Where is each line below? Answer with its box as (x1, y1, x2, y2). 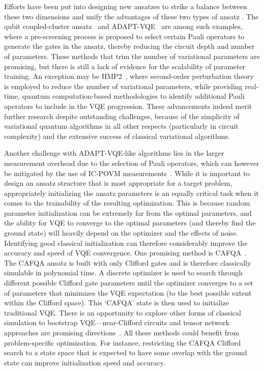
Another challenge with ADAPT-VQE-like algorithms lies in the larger (4, 148, 224, 158)
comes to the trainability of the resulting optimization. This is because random (4, 197, 250, 208)
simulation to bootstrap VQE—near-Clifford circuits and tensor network (4, 317, 229, 328)
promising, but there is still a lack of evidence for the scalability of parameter (4, 61, 246, 71)
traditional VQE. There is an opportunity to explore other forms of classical (4, 307, 241, 318)
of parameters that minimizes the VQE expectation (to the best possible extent (4, 287, 252, 298)
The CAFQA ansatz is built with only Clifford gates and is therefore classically (4, 257, 251, 268)
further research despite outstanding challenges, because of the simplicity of (4, 110, 240, 121)
